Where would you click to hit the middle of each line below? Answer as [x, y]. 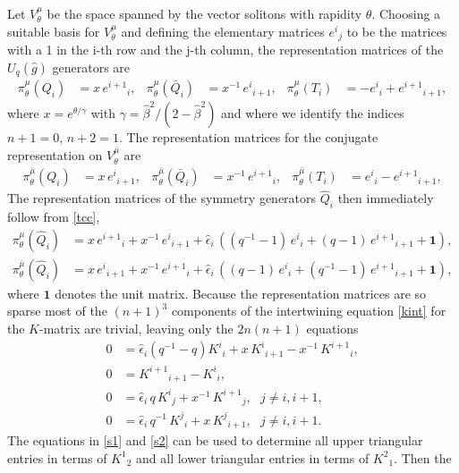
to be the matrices [397, 31]
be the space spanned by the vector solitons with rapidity [204, 13]
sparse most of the [57, 311]
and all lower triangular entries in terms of [253, 457]
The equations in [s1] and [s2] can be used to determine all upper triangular [215, 440]
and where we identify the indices [313, 113]
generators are [91, 67]
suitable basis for [54, 31]
